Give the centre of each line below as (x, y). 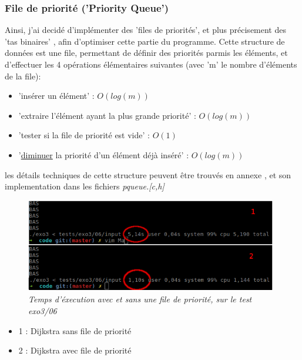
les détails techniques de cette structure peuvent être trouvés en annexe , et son (148, 174)
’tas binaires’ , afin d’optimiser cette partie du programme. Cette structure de (145, 41)
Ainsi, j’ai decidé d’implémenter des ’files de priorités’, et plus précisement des (145, 30)
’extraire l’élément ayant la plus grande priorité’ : (107, 115)
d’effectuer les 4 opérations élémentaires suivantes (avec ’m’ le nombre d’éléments (151, 64)
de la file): (23, 76)
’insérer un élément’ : (56, 96)
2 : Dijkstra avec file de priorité (75, 350)
